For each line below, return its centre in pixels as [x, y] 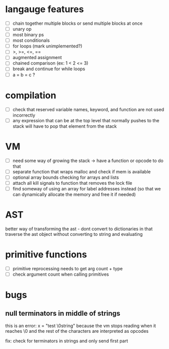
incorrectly [24, 115]
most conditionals [31, 40]
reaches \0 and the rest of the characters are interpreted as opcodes [77, 331]
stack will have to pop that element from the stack [65, 126]
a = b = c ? [24, 75]
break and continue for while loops [49, 69]
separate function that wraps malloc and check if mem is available [81, 171]
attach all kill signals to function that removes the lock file [72, 183]
